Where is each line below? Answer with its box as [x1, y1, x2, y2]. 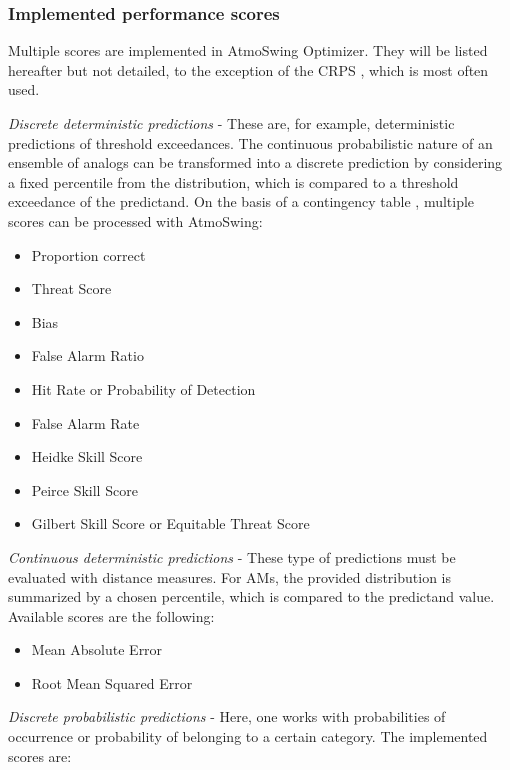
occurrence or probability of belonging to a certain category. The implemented [8, 726, 488, 747]
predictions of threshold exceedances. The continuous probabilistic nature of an [8, 132, 493, 153]
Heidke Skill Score [31, 446, 143, 467]
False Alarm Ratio [31, 345, 144, 366]
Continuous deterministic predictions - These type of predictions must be [8, 546, 456, 567]
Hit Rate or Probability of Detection [31, 378, 256, 399]
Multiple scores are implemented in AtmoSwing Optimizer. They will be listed [8, 40, 488, 61]
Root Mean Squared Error [31, 672, 193, 693]
